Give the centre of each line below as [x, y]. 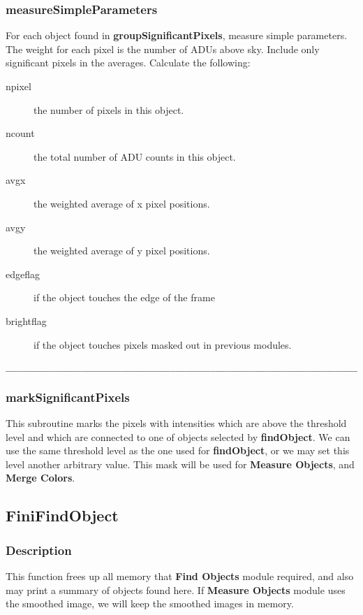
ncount [20, 133]
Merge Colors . [40, 478]
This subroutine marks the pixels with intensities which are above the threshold [176, 423]
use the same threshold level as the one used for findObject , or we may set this [178, 450]
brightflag [26, 320]
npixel [18, 86]
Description [39, 550]
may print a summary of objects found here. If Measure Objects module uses [176, 589]
